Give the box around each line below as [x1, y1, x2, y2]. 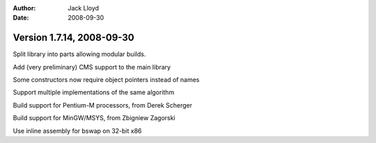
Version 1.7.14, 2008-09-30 [13, 32, 135, 44]
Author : [13, 4, 36, 12]
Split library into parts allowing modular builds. [13, 50, 146, 58]
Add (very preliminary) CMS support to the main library [13, 62, 171, 71]
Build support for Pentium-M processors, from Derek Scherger [13, 101, 193, 109]
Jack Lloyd [68, 4, 100, 12]
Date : [13, 14, 29, 22]
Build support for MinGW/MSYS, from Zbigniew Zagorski [13, 114, 175, 122]
